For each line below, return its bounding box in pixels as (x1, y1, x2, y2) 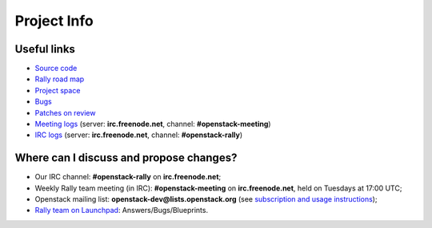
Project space (34, 85, 81, 95)
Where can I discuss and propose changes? (14, 151, 238, 165)
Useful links (14, 42, 76, 56)
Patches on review (34, 108, 96, 117)
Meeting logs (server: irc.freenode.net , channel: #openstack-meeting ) (34, 120, 271, 129)
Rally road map (34, 74, 85, 84)
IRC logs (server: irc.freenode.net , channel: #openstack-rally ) (34, 130, 243, 140)
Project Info (14, 12, 94, 29)
